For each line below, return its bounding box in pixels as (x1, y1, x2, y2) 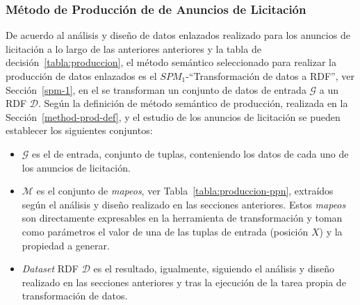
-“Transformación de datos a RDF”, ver (186, 69, 354, 83)
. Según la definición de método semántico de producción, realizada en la (38, 96, 348, 110)
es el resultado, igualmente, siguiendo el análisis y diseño (93, 261, 335, 276)
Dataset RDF (22, 261, 79, 276)
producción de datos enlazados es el (6, 69, 157, 83)
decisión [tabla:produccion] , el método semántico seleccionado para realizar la (6, 55, 337, 69)
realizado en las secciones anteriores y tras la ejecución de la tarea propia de (22, 274, 346, 289)
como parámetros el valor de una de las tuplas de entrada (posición (22, 224, 309, 238)
